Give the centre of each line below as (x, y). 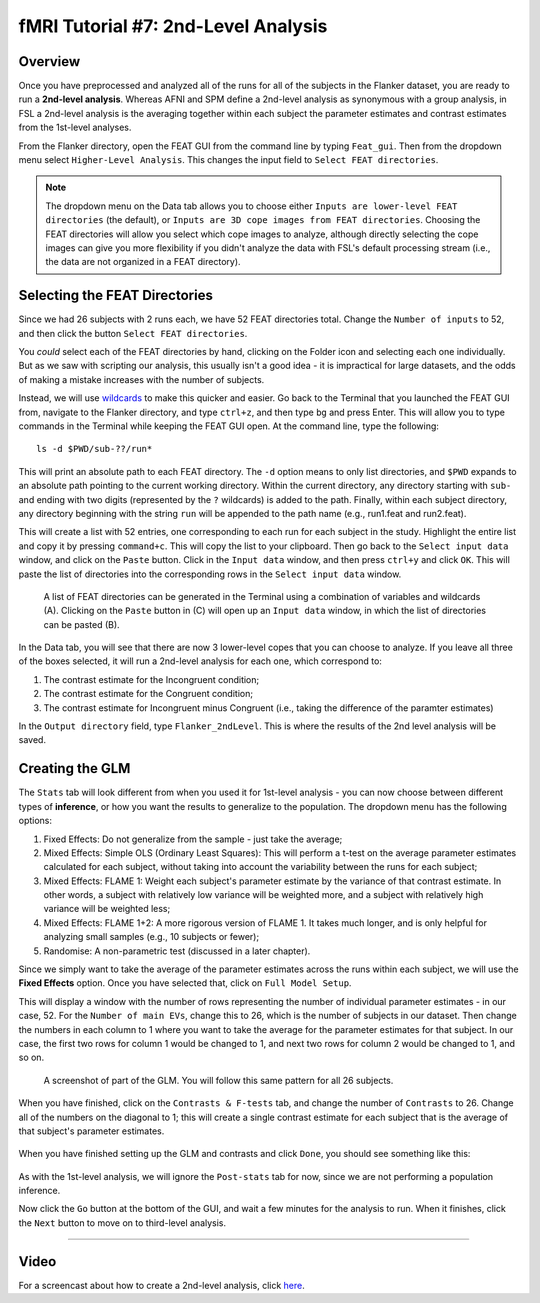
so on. (31, 1057)
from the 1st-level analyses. (75, 127)
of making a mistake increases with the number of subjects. (141, 379)
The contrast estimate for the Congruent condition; (148, 694)
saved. (32, 740)
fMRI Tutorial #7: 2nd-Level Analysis (173, 26)
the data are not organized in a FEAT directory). (143, 262)
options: (35, 821)
